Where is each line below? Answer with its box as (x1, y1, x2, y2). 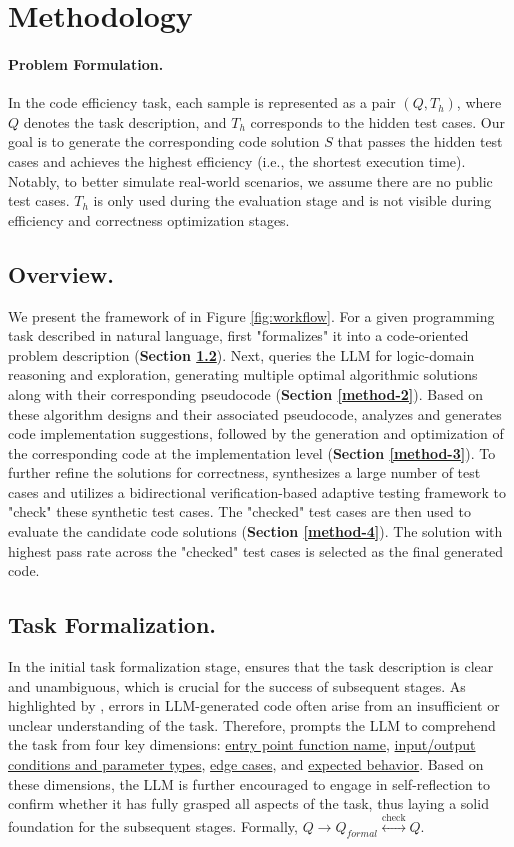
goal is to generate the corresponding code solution (8, 131, 320, 152)
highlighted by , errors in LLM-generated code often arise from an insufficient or (8, 695, 500, 716)
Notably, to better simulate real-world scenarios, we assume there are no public (8, 170, 493, 191)
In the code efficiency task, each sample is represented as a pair (8, 92, 396, 113)
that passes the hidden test (337, 131, 503, 152)
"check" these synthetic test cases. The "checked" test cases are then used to (8, 501, 471, 522)
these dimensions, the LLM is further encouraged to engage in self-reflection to (8, 773, 490, 794)
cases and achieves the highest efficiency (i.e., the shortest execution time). (8, 150, 466, 171)
